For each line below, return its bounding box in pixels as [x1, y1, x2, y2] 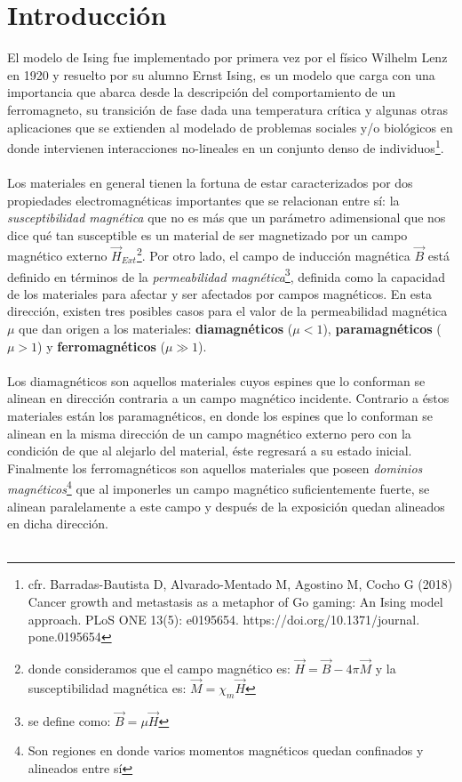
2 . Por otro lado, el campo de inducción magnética [136, 244, 410, 264]
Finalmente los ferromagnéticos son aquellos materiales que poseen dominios [7, 458, 423, 477]
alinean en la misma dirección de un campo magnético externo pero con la [7, 423, 411, 442]
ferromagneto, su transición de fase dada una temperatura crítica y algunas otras [7, 100, 449, 118]
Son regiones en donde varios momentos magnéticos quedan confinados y [28, 741, 424, 760]
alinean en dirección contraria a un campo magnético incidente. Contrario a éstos [7, 389, 450, 407]
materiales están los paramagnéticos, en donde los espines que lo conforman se [7, 406, 434, 424]
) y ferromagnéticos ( [37, 336, 165, 355]
